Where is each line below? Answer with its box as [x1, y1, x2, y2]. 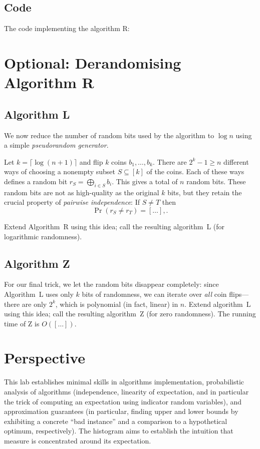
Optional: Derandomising [4, 52, 181, 73]
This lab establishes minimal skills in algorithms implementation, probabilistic [4, 376, 244, 387]
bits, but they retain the [167, 187, 242, 197]
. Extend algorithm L [184, 298, 251, 309]
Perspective [4, 347, 86, 368]
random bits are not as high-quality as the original [4, 187, 159, 197]
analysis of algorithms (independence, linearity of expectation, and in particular [4, 386, 249, 396]
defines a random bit [4, 176, 68, 186]
